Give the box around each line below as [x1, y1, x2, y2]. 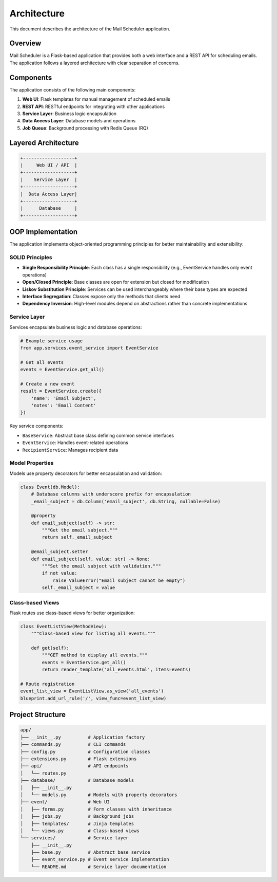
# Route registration [20, 681, 75, 687]
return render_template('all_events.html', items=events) [42, 667, 191, 673]
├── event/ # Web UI [20, 799, 110, 805]
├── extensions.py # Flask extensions [20, 756, 137, 762]
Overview [9, 39, 42, 48]
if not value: [42, 571, 77, 576]
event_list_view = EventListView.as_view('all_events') [20, 688, 164, 694]
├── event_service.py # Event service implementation [31, 856, 169, 862]
